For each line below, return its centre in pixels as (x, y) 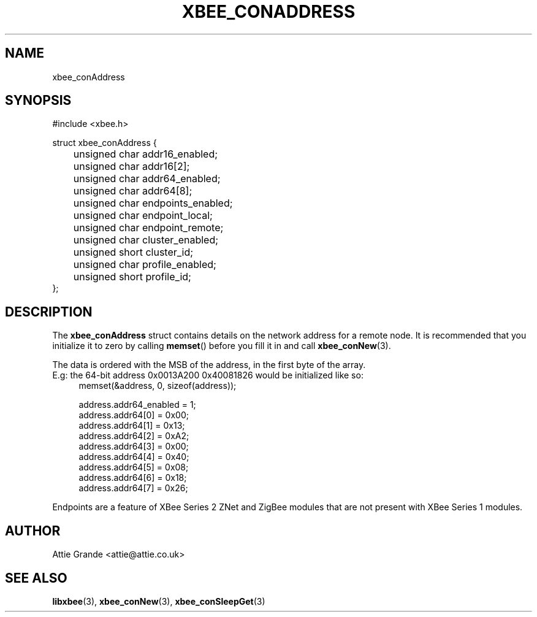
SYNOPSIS (38, 101)
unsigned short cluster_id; (133, 252)
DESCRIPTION (49, 312)
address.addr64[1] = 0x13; (132, 426)
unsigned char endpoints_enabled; (153, 203)
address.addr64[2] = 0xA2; (134, 436)
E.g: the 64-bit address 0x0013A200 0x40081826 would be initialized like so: (208, 375)
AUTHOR (33, 531)
